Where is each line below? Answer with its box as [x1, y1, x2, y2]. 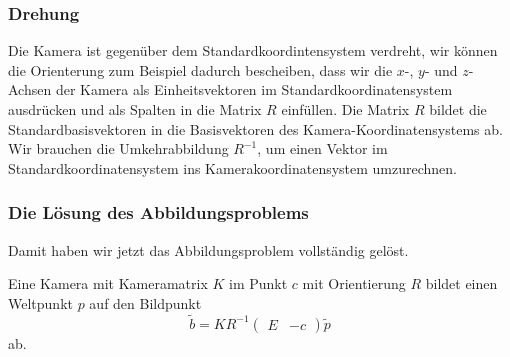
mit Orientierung [302, 273, 406, 294]
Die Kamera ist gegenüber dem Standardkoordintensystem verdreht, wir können [8, 40, 498, 61]
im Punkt [229, 273, 288, 294]
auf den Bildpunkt [89, 292, 202, 313]
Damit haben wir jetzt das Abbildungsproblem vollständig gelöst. [8, 239, 409, 260]
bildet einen [425, 273, 498, 294]
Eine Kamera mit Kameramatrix [8, 273, 208, 294]
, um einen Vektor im [257, 138, 388, 159]
